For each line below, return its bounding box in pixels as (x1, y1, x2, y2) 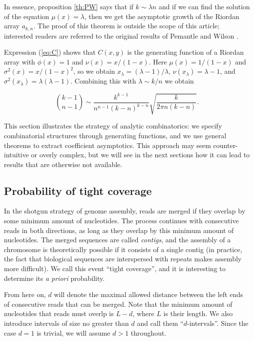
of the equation (4, 11, 49, 21)
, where (132, 308, 154, 319)
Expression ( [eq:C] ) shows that (4, 47, 96, 57)
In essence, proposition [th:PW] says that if (4, 1, 134, 11)
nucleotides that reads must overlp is (4, 308, 114, 319)
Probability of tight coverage (4, 183, 152, 198)
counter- (213, 140, 238, 150)
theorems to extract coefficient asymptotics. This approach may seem (4, 140, 211, 150)
